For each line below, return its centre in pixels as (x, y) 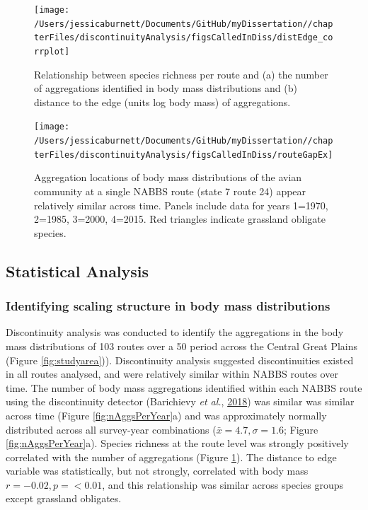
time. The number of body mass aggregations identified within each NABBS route (184, 387)
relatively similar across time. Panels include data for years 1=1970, (181, 205)
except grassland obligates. (64, 498)
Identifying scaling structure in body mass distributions (168, 306)
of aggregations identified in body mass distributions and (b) (166, 88)
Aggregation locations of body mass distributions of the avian (168, 177)
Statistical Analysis (77, 271)
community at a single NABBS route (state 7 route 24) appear (170, 191)
